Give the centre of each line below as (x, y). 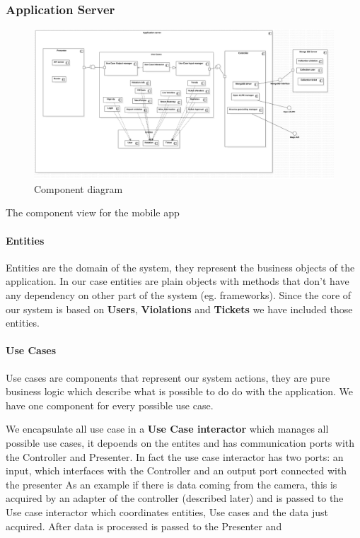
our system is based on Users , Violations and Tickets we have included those (179, 309)
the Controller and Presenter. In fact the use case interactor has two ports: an (175, 456)
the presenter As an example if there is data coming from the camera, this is (172, 484)
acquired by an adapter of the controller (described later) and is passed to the (175, 498)
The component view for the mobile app (93, 212)
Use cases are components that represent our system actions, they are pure (168, 377)
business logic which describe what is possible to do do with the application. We (179, 391)
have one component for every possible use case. (110, 405)
